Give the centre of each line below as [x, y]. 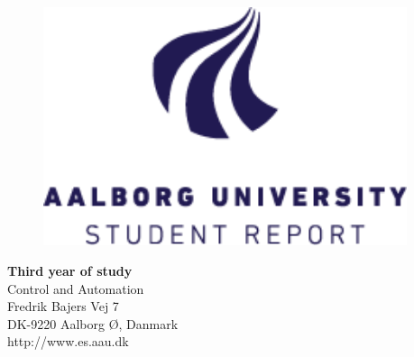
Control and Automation [76, 288]
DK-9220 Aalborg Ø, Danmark [93, 323]
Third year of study [70, 271]
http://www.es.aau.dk [68, 341]
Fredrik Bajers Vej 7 [63, 306]
